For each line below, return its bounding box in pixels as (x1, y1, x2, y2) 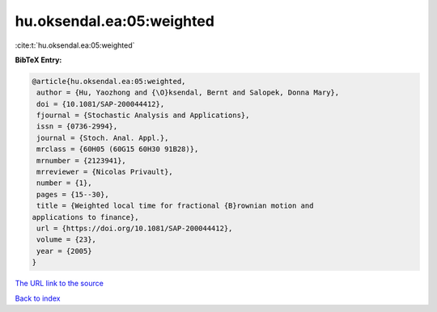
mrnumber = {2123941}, (36, 156, 127, 165)
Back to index (15, 293, 61, 303)
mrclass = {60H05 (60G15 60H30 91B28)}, (36, 145, 199, 154)
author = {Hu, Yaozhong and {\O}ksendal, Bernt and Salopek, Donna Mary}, (36, 88, 340, 97)
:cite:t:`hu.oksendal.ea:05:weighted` (15, 40, 135, 50)
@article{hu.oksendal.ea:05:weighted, (32, 77, 186, 86)
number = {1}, (36, 179, 92, 188)
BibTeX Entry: (15, 55, 62, 65)
